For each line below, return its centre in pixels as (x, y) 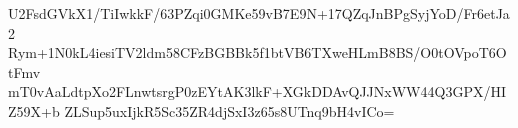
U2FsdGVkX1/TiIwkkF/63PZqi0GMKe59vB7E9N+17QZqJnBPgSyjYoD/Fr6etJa (259, 13)
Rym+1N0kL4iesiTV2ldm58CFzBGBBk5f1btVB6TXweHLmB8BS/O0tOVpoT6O (257, 52)
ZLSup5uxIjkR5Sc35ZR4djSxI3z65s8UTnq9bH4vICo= (229, 110)
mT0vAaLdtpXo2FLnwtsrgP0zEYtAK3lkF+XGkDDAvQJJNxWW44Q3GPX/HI (257, 91)
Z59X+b (34, 110)
